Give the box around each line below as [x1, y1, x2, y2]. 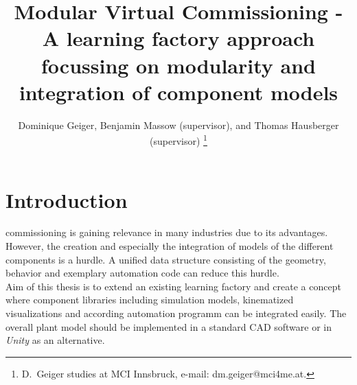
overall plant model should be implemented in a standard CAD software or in [5, 319, 332, 334]
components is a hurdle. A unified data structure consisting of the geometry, [5, 252, 326, 266]
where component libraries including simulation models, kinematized [5, 292, 294, 307]
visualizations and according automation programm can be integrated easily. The [5, 306, 347, 320]
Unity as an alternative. [5, 333, 105, 347]
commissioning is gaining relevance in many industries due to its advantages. [5, 225, 328, 240]
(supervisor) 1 [150, 132, 207, 148]
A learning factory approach [42, 24, 315, 52]
